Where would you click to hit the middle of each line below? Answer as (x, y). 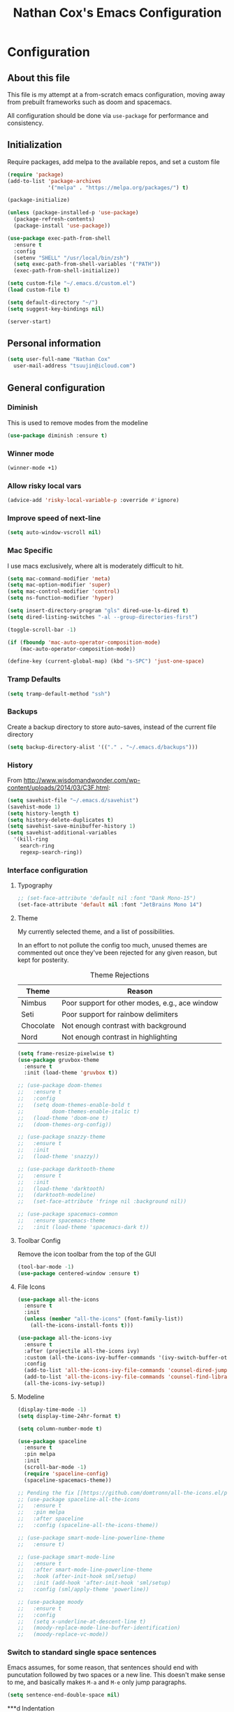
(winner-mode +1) (32, 468)
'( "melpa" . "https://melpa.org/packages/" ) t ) (118, 187)
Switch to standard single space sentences (82, 1653)
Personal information (54, 343)
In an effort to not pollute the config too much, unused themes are (112, 945)
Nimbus (34, 1003)
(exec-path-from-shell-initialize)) (67, 271)
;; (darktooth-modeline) (57, 1195)
